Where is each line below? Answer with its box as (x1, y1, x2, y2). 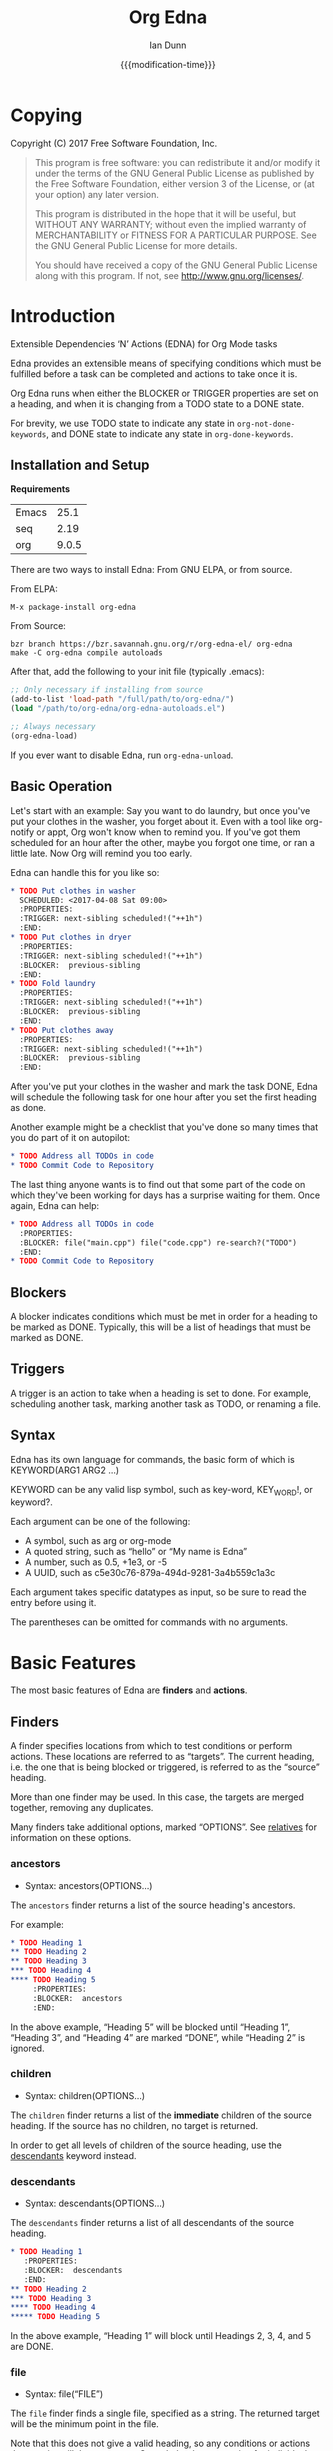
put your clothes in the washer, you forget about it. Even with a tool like (10, 815, 303, 827)
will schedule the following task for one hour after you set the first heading (10, 1091, 317, 1103)
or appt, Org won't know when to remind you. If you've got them (36, 826, 301, 838)
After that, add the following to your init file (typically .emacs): (10, 666, 265, 678)
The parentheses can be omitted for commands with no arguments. (10, 1616, 288, 1628)
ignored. (10, 2042, 45, 2054)
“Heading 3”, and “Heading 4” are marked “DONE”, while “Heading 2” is (10, 2031, 306, 2043)
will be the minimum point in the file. (10, 2418, 160, 2430)
